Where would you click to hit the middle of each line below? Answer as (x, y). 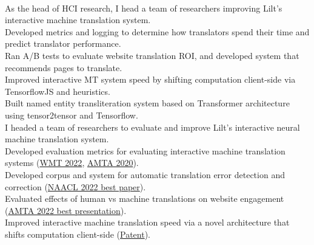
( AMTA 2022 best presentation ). (66, 210)
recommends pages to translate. (64, 67)
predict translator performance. (63, 43)
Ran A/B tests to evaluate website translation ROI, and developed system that (152, 55)
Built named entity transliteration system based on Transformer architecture (147, 103)
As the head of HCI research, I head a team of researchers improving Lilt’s (144, 8)
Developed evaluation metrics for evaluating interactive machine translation (145, 150)
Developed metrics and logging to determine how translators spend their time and (157, 31)
